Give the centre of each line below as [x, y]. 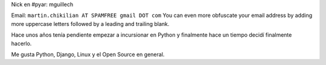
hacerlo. [21, 43]
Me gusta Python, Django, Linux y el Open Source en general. [88, 54]
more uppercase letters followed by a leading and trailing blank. [90, 23]
